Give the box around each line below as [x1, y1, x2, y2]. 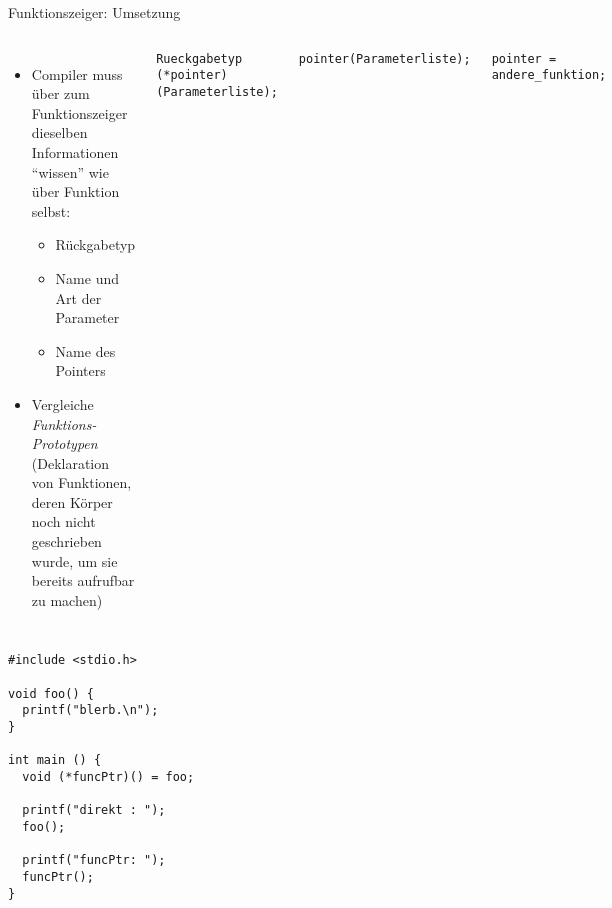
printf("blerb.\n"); [22, 703, 159, 718]
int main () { [8, 753, 102, 768]
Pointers [55, 360, 106, 381]
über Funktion [31, 181, 120, 202]
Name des [55, 340, 116, 361]
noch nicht [31, 511, 96, 532]
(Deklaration [31, 452, 110, 473]
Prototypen [31, 433, 98, 454]
